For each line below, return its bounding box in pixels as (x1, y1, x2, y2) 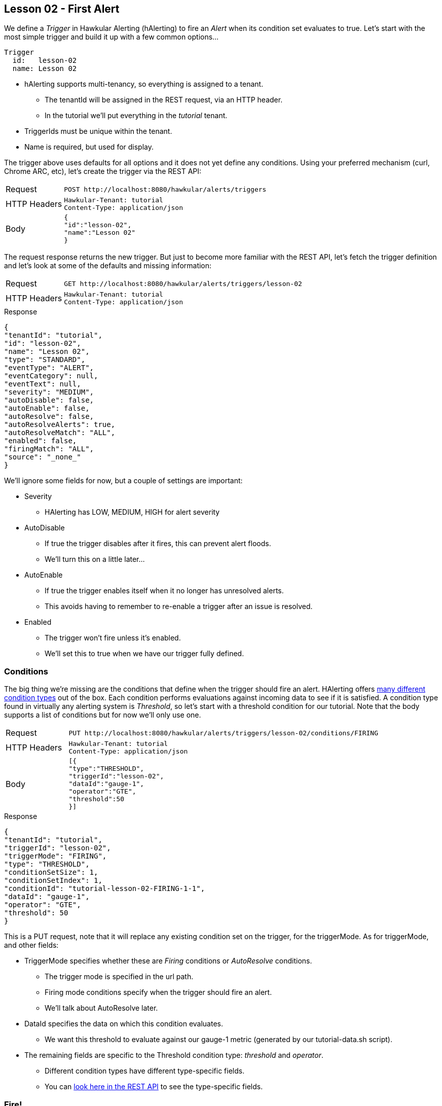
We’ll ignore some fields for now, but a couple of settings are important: (4, 476, 243, 485)
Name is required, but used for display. (24, 142, 154, 152)
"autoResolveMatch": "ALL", (4, 429, 116, 437)
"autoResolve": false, (4, 412, 94, 421)
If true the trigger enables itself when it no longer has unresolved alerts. (45, 586, 284, 595)
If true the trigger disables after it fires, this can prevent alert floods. (45, 539, 271, 548)
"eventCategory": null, (4, 372, 98, 380)
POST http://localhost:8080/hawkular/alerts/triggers (64, 185, 267, 193)
